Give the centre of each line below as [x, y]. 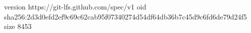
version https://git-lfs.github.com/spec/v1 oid [75, 6]
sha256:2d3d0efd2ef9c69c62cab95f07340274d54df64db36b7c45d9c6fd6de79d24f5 [125, 16]
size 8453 [18, 26]
